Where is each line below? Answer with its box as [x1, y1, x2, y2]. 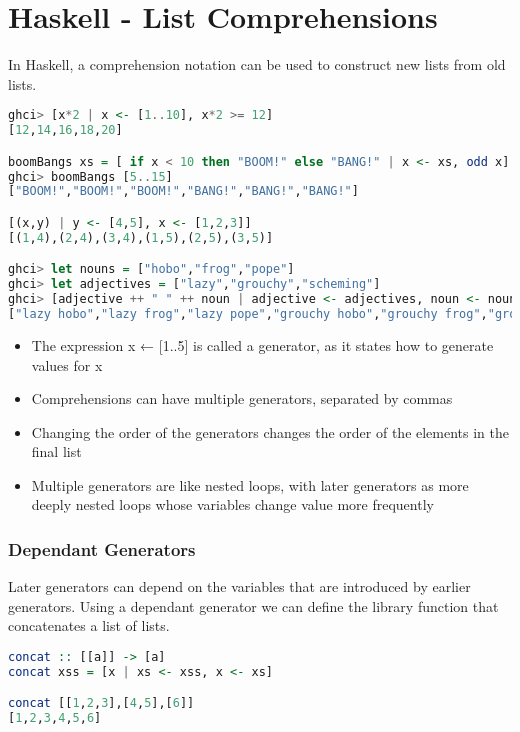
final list [31, 441, 82, 462]
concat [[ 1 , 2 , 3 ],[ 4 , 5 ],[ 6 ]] [8, 696, 195, 711]
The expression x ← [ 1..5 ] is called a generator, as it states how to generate [31, 334, 494, 355]
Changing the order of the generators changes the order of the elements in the [31, 421, 510, 442]
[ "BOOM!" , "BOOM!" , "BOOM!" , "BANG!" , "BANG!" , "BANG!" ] [8, 184, 359, 199]
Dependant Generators [8, 536, 196, 561]
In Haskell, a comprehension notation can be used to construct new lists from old [8, 54, 506, 75]
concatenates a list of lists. [8, 615, 170, 636]
